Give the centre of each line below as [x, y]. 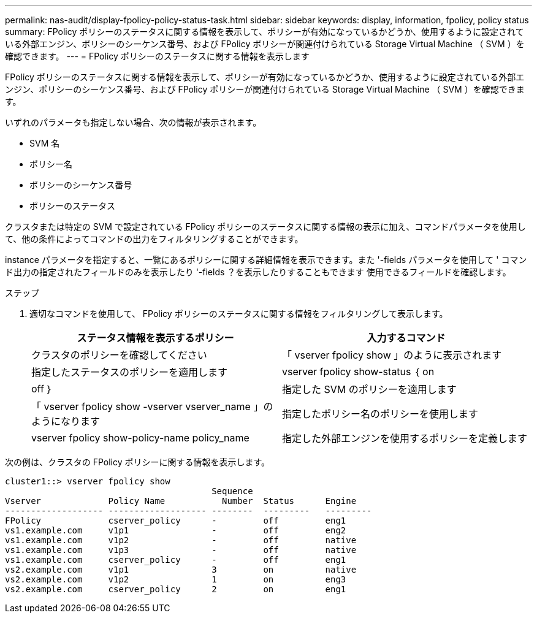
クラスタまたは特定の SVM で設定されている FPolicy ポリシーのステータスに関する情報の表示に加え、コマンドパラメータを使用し [265, 227]
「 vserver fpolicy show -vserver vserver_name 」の [152, 406]
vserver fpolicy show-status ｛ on [358, 372]
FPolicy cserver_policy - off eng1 [176, 521]
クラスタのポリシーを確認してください [119, 355]
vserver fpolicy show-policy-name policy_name [140, 438]
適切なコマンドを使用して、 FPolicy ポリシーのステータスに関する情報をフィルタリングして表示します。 [239, 314]
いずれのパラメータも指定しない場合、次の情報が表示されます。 [133, 122]
